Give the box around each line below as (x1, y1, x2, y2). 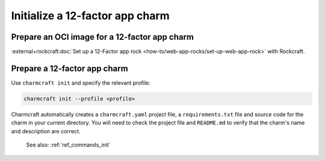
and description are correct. (11, 127, 81, 135)
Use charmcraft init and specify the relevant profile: (11, 79, 150, 87)
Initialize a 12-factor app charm (11, 9, 170, 22)
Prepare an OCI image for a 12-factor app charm (11, 32, 194, 42)
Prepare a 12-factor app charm (11, 63, 129, 73)
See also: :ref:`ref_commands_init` (26, 141, 111, 148)
